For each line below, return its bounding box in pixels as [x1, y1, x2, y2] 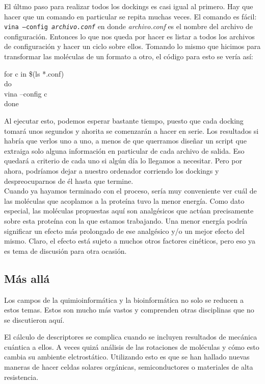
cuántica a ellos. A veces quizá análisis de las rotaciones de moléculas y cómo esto [4, 341, 259, 352]
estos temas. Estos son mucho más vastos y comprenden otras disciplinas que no [4, 304, 254, 315]
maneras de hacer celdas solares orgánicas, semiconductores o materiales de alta [4, 362, 253, 372]
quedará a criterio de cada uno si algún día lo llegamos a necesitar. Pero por [4, 155, 242, 166]
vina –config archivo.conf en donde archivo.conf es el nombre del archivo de [4, 21, 253, 32]
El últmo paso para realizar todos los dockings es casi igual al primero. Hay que [4, 1, 253, 11]
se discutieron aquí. [4, 314, 65, 325]
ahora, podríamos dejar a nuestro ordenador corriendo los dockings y [4, 165, 219, 176]
